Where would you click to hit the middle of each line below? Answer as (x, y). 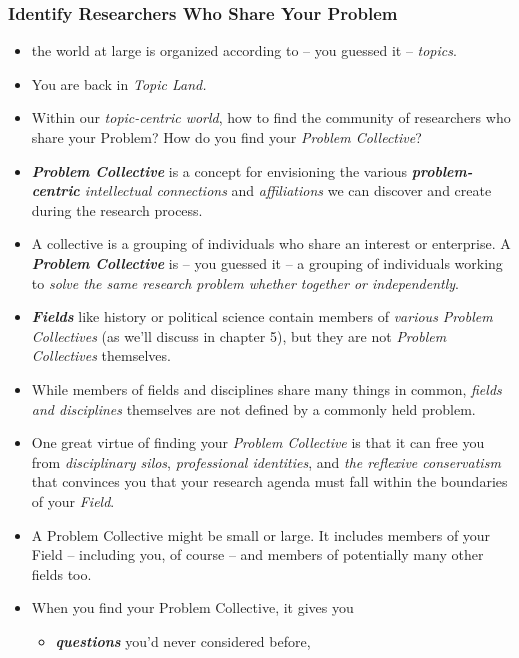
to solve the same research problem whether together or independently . (245, 282)
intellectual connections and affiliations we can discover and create (288, 190)
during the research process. (117, 209)
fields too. (61, 573)
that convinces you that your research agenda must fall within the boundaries (269, 481)
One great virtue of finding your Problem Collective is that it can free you (258, 442)
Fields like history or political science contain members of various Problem (262, 316)
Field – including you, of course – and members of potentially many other (257, 554)
